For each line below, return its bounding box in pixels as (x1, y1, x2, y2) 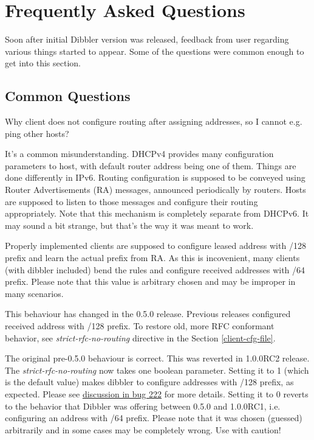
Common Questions (5, 86, 131, 105)
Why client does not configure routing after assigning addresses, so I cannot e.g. (5, 115, 302, 128)
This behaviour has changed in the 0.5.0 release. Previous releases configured (5, 307, 291, 320)
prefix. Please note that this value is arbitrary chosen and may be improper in (5, 275, 296, 288)
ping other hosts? (5, 127, 69, 139)
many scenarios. (5, 287, 64, 299)
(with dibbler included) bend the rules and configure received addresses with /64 (5, 263, 305, 276)
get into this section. (5, 57, 81, 69)
